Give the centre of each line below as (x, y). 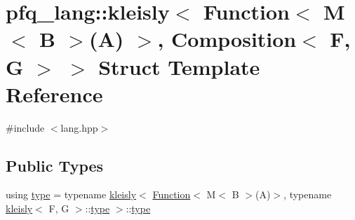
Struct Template (179, 66)
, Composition (227, 39)
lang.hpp (79, 127)
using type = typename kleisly (71, 194)
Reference (54, 94)
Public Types (55, 165)
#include (25, 127)
